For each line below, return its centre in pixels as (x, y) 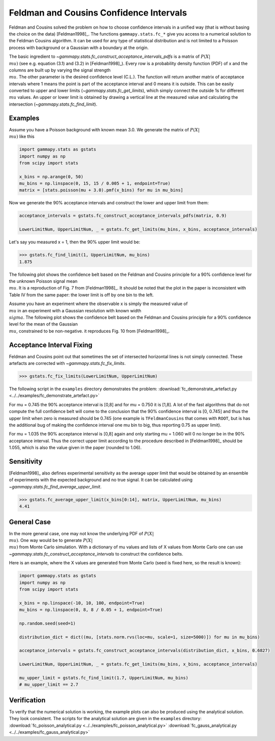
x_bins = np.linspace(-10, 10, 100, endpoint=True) (82, 603)
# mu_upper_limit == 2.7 (49, 685)
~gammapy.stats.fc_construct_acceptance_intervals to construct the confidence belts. (96, 554)
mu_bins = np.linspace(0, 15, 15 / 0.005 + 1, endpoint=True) (95, 183)
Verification (27, 700)
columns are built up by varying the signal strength (60, 70)
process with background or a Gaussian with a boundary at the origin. (79, 47)
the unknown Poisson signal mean (43, 281)
